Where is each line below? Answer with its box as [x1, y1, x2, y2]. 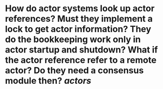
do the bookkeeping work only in [5, 34, 141, 45]
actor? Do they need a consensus [5, 65, 144, 76]
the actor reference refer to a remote [5, 54, 157, 66]
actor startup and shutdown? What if [5, 44, 158, 55]
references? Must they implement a [5, 13, 153, 24]
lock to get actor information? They [5, 24, 152, 35]
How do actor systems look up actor [5, 3, 155, 14]
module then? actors [5, 75, 92, 87]
